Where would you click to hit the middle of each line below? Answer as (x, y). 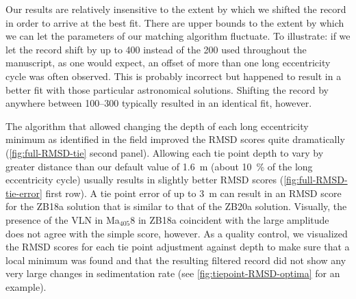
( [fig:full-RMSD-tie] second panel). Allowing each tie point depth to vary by (165, 152)
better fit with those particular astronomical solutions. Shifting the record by (167, 89)
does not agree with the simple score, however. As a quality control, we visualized (177, 233)
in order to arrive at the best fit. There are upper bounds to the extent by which (175, 22)
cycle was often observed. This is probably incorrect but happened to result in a (174, 76)
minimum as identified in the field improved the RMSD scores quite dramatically (175, 139)
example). (26, 286)
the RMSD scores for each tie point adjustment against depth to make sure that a (178, 247)
